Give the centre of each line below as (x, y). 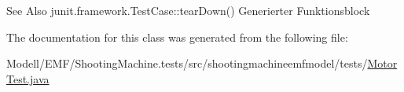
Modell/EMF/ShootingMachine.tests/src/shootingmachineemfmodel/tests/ (187, 63)
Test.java (28, 78)
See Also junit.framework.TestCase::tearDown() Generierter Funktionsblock (188, 10)
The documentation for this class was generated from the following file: (177, 37)
